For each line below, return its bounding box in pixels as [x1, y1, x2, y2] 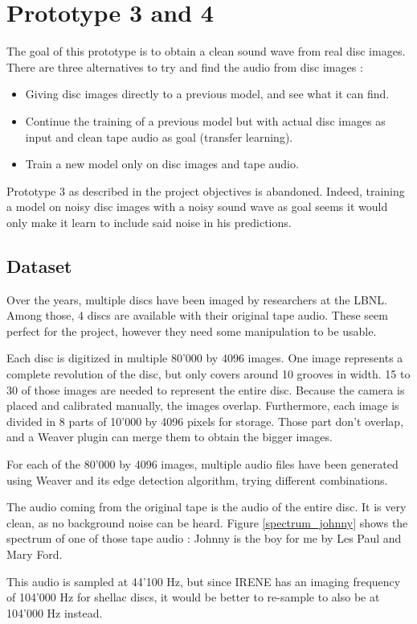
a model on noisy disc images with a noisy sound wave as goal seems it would [6, 198, 388, 215]
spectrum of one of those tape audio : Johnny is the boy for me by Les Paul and [6, 530, 402, 547]
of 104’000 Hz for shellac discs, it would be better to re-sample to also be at [6, 589, 380, 605]
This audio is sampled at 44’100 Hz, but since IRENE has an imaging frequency [6, 572, 401, 589]
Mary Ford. [6, 545, 63, 562]
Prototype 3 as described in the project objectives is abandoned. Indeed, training [6, 182, 405, 199]
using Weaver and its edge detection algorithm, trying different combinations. [6, 471, 388, 488]
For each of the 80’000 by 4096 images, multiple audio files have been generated [6, 456, 399, 473]
